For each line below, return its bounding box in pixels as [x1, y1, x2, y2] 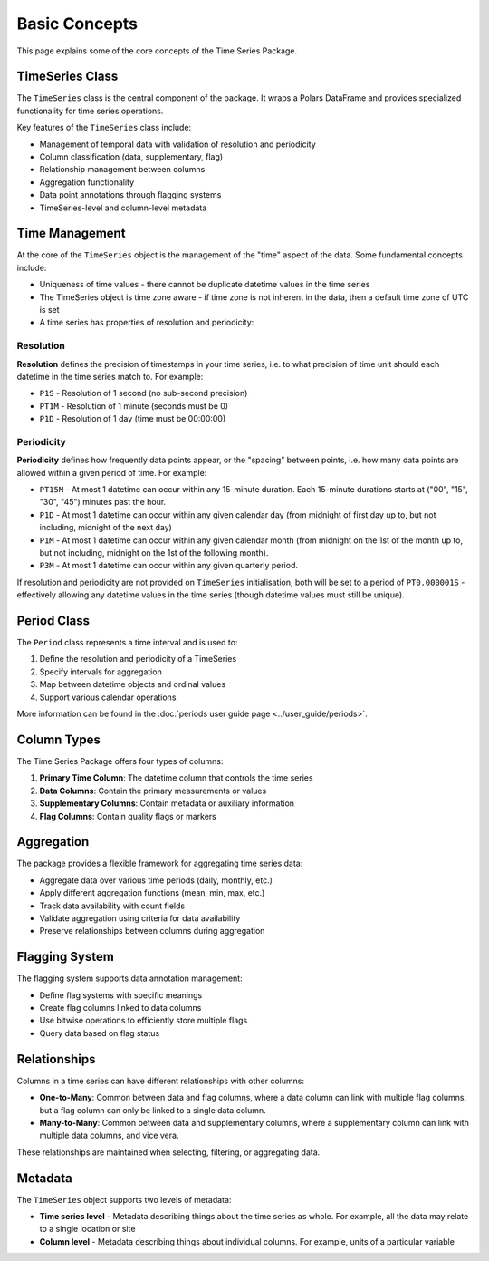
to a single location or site [39, 1224, 136, 1235]
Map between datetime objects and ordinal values [39, 679, 226, 690]
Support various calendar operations [39, 692, 177, 703]
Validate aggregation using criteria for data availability [39, 912, 241, 924]
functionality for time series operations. [16, 105, 164, 116]
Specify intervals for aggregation [39, 666, 162, 677]
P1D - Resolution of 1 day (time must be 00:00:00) [39, 413, 226, 424]
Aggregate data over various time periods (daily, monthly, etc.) [39, 875, 273, 886]
